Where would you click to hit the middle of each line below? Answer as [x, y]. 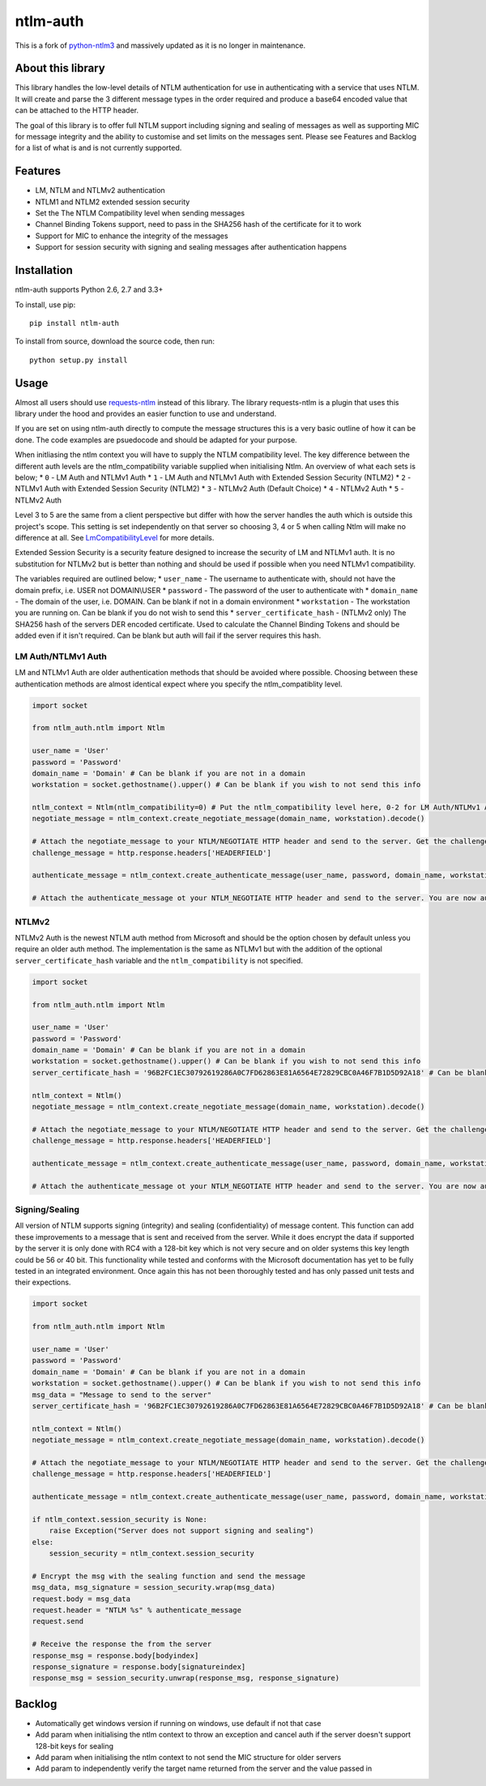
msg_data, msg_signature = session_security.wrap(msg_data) [154, 1587]
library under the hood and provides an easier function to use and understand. [146, 414]
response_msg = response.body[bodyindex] [115, 1656]
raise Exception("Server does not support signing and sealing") [181, 1531]
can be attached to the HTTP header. [77, 110]
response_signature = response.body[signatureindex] [139, 1666]
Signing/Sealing [47, 1210]
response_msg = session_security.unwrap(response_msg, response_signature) [186, 1678]
